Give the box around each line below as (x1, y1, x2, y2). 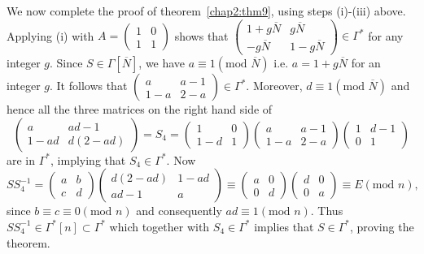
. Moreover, (246, 77, 303, 94)
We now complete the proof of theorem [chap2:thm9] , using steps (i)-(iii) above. (7, 2, 406, 19)
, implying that (50, 151, 126, 168)
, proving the (350, 217, 414, 235)
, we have (138, 54, 186, 71)
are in (7, 151, 36, 168)
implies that (254, 217, 314, 235)
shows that (174, 27, 229, 44)
